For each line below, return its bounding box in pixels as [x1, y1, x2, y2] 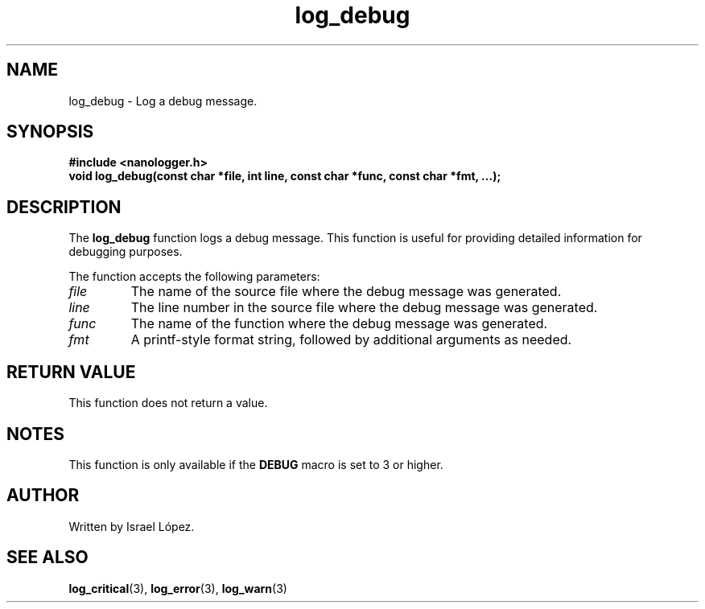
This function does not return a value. [68, 396, 268, 410]
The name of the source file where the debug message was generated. [130, 283, 562, 300]
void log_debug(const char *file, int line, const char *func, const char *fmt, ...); [68, 169, 501, 183]
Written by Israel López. [68, 519, 195, 533]
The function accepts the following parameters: [68, 270, 320, 284]
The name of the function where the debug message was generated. [130, 315, 548, 332]
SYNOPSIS [6, 121, 94, 142]
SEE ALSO [6, 547, 89, 568]
